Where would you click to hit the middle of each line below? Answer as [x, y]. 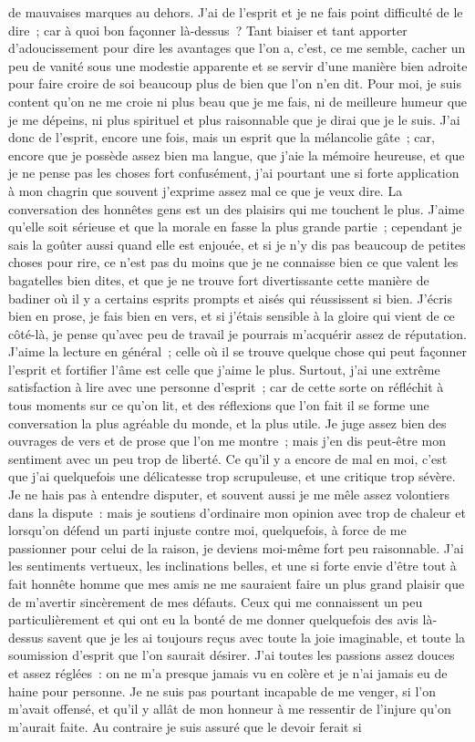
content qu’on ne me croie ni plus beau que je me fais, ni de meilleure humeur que [238, 101]
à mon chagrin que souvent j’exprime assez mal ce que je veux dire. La [206, 190]
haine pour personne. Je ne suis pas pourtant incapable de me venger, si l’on [222, 690]
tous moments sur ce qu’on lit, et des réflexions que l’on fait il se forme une [219, 405]
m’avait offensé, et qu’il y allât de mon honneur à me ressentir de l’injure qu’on [230, 709]
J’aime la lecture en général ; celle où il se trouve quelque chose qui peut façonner [237, 351]
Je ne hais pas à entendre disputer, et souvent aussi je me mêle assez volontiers [229, 495]
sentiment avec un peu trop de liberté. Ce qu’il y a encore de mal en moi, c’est [228, 458]
